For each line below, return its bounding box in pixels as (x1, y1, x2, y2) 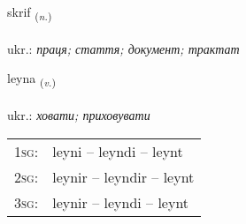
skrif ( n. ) (7, 3, 52, 23)
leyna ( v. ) (7, 69, 56, 90)
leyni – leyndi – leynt (52, 140, 183, 161)
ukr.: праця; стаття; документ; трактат (7, 39, 240, 57)
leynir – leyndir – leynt (52, 166, 195, 187)
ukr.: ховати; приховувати (7, 106, 150, 124)
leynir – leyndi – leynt (52, 191, 189, 213)
